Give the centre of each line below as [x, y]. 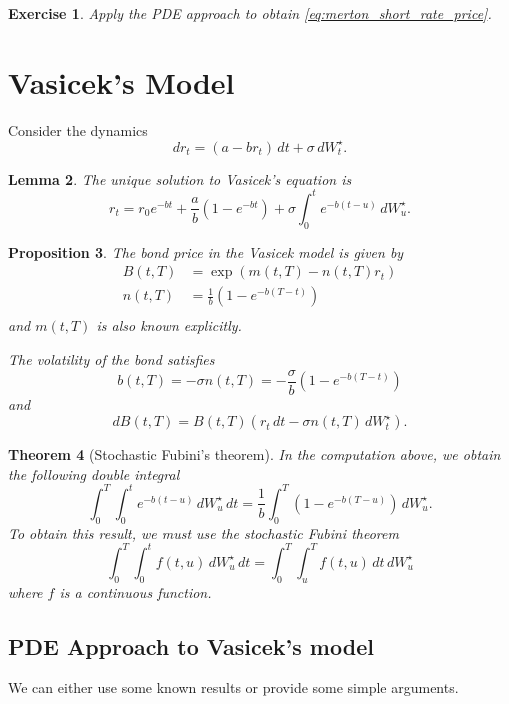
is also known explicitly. [169, 325]
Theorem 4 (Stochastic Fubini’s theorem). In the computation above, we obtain [254, 454]
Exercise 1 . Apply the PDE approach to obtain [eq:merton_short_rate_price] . [250, 13]
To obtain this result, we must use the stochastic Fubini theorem [203, 532]
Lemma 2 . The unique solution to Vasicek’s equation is [180, 178]
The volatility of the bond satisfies [111, 358]
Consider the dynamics [78, 129]
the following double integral [94, 473]
